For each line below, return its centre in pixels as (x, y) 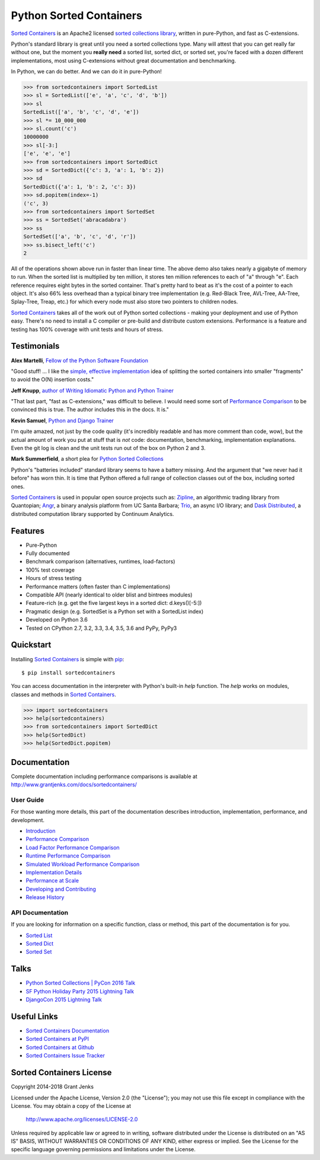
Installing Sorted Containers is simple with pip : (68, 659)
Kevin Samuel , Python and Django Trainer (62, 420)
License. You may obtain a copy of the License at (71, 1105)
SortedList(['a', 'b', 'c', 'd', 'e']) (81, 112)
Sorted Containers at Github (60, 1047)
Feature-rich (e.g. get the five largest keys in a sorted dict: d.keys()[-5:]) (114, 603)
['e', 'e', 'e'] (47, 154)
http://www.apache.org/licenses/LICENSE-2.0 (82, 1119)
